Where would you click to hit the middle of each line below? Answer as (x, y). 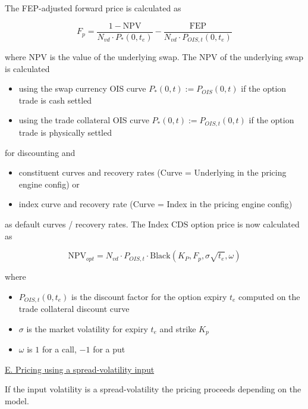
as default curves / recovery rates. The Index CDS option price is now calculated (152, 224)
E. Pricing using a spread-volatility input (80, 369)
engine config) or (49, 184)
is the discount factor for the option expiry (149, 296)
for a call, (59, 349)
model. (17, 400)
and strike (178, 328)
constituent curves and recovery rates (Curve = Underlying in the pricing (153, 172)
